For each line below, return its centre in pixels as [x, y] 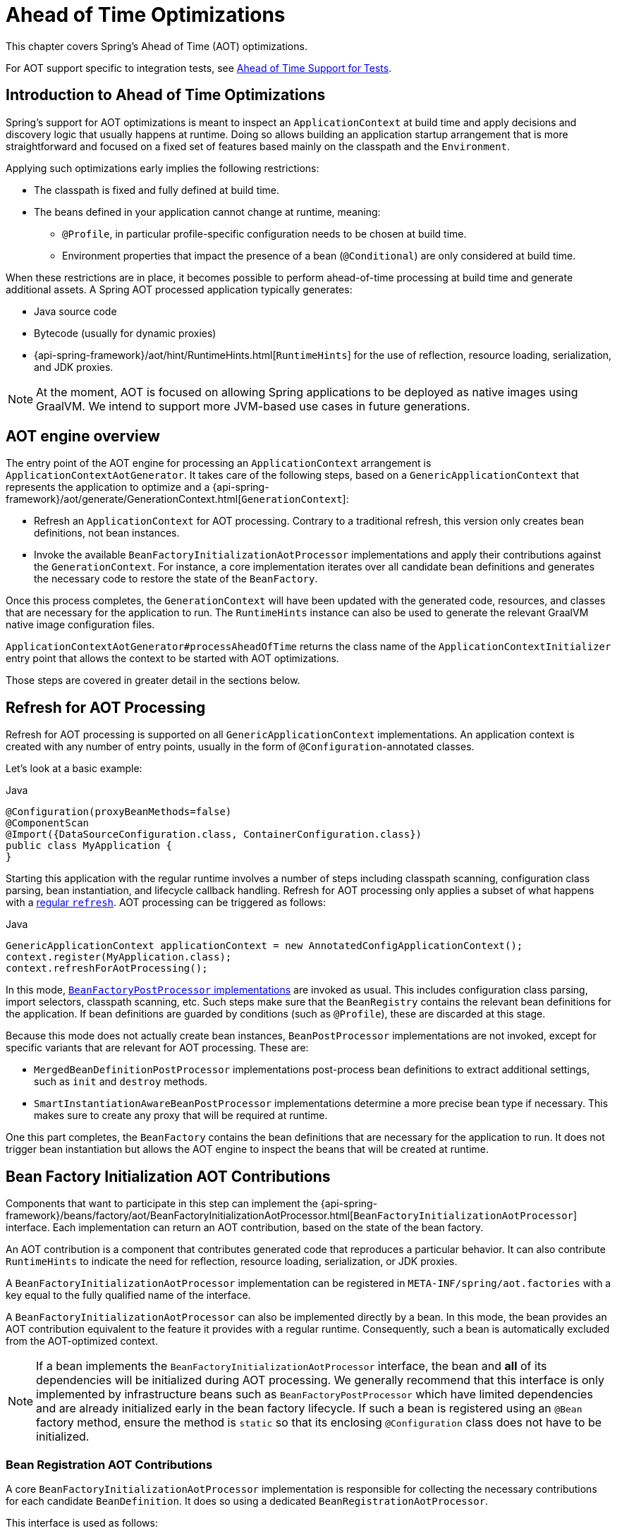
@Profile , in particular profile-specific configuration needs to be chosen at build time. [264, 233]
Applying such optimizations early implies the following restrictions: [163, 168]
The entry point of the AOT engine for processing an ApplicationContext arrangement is [219, 463]
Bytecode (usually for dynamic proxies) [125, 333]
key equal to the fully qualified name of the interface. [128, 1295]
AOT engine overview [83, 436]
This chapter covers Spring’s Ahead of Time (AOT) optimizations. [157, 46]
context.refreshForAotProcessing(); [107, 969]
